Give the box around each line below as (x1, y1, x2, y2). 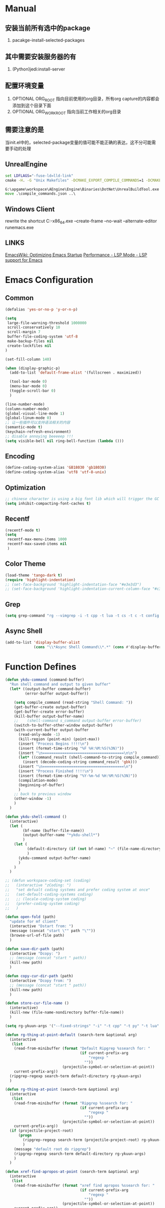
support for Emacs (5, 257, 43, 263)
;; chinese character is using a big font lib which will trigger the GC (5, 496, 160, 502)
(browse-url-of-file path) (9, 932, 65, 938)
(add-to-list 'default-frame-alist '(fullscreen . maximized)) (9, 370, 141, 375)
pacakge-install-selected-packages (12, 37, 85, 43)
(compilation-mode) (18, 778, 58, 783)
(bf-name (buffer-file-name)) (23, 828, 84, 833)
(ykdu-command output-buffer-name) (18, 856, 91, 861)
